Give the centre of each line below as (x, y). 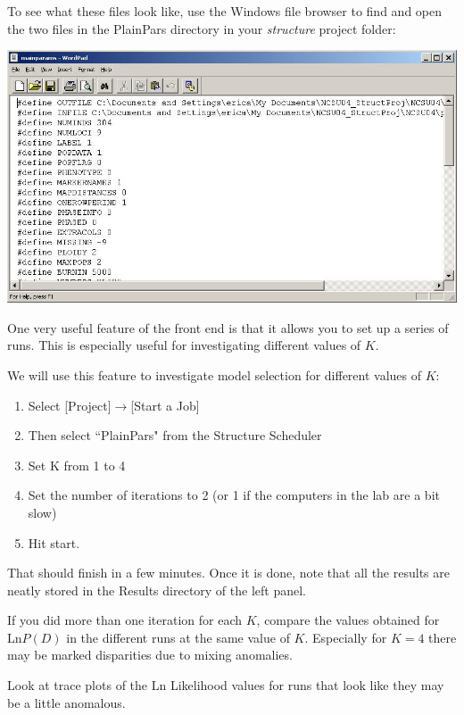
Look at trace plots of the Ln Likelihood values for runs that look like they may (226, 685)
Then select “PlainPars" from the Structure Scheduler (175, 435)
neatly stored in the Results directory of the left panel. (157, 590)
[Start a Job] (165, 405)
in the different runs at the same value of (178, 637)
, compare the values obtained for (348, 620)
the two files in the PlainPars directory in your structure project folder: (202, 28)
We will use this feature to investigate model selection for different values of (215, 374)
